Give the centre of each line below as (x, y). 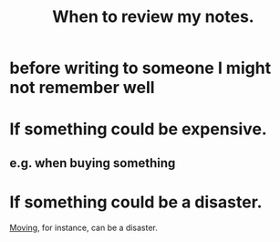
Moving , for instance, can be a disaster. (83, 227)
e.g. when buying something (93, 163)
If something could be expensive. (138, 129)
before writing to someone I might (140, 68)
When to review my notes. (153, 17)
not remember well (82, 88)
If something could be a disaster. (136, 202)
